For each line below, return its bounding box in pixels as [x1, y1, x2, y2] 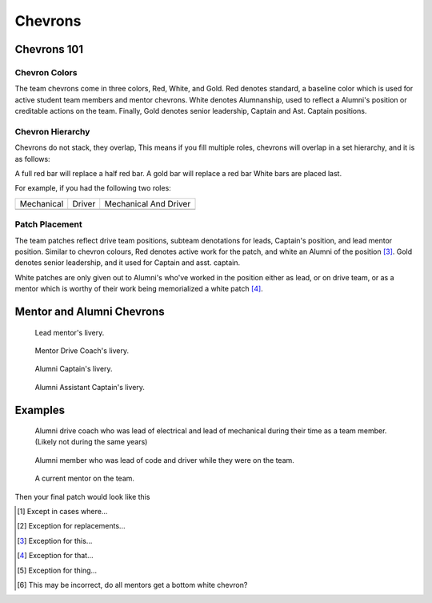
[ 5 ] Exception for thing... [17, 565, 98, 575]
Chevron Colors [14, 66, 78, 78]
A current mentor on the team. [34, 473, 135, 484]
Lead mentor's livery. [34, 328, 105, 337]
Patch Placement [14, 219, 83, 230]
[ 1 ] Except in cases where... [17, 507, 108, 517]
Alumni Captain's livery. [34, 364, 113, 374]
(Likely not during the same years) [34, 437, 148, 447]
